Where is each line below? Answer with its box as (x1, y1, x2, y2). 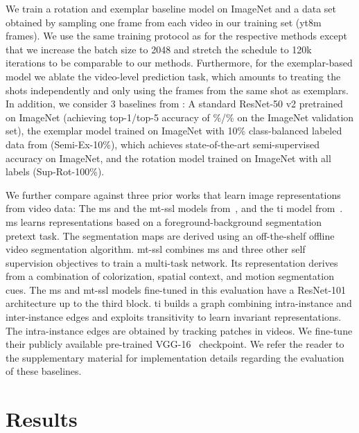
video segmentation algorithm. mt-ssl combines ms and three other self (6, 242, 306, 256)
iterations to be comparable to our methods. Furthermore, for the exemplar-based (6, 55, 353, 70)
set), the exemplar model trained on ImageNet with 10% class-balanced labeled (6, 123, 342, 138)
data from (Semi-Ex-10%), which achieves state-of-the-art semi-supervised (6, 136, 319, 151)
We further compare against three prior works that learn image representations (6, 187, 341, 202)
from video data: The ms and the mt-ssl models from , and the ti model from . (6, 201, 343, 215)
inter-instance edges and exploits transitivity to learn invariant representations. (6, 310, 342, 324)
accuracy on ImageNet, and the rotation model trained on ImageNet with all (6, 150, 331, 165)
